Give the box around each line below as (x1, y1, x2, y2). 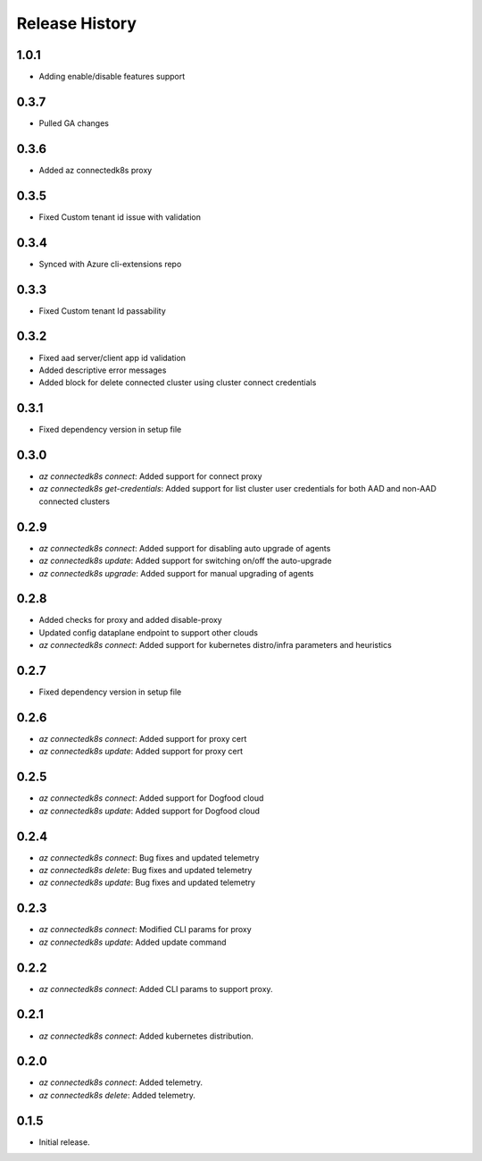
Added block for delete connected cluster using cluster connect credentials (38, 377, 317, 388)
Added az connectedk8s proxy (38, 164, 153, 175)
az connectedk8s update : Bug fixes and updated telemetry (38, 877, 256, 888)
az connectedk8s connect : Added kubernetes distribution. (38, 1031, 253, 1041)
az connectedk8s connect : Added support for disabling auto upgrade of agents (38, 543, 331, 553)
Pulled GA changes (38, 117, 109, 129)
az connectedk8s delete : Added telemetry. (38, 1089, 196, 1100)
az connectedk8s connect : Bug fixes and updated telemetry (38, 852, 260, 862)
